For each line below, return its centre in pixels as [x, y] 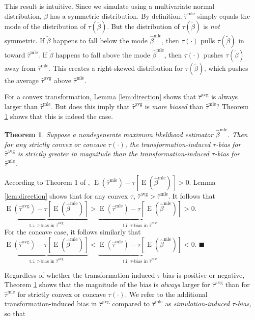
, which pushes [226, 68]
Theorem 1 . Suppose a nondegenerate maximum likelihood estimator [109, 134]
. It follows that [192, 196]
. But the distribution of [143, 26]
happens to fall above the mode [103, 54]
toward [15, 54]
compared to [131, 304]
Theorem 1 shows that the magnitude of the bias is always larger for [107, 284]
